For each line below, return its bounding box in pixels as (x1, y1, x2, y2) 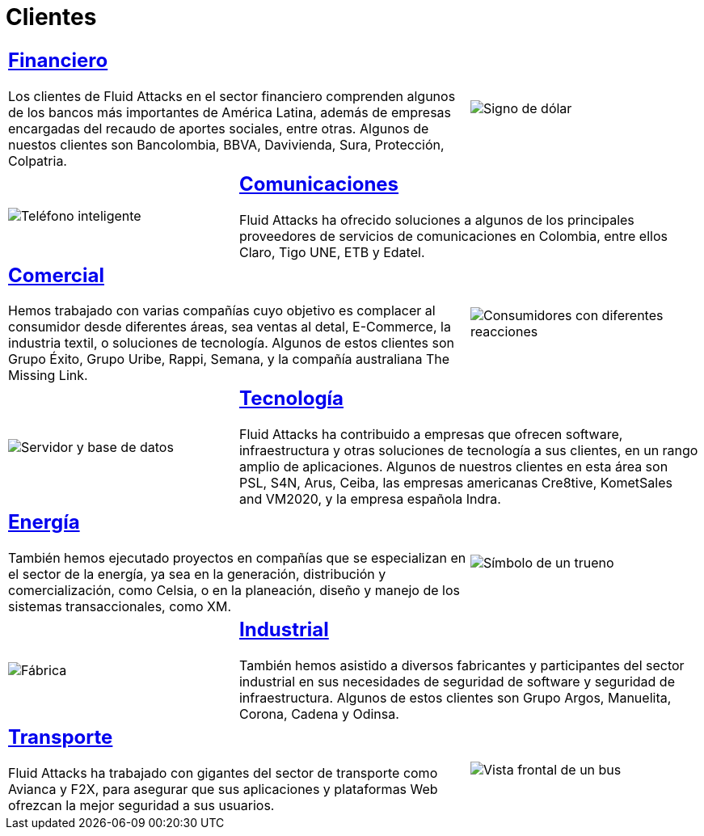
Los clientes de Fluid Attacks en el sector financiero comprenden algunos (8, 87, 456, 104)
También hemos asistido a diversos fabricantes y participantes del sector (238, 657, 685, 674)
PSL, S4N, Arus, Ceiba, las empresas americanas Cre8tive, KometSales (238, 475, 672, 492)
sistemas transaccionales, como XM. (8, 598, 232, 615)
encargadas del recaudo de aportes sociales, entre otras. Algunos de (8, 120, 429, 137)
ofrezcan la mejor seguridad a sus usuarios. (8, 797, 275, 814)
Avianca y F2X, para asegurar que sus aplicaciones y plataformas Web (8, 781, 438, 798)
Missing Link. (8, 367, 88, 384)
